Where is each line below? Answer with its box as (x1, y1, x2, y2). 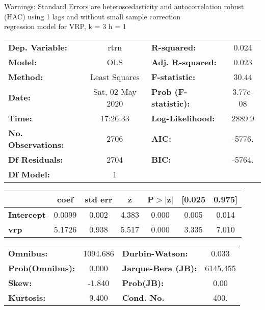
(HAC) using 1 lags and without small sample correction (4, 11, 181, 21)
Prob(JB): (122, 276, 164, 289)
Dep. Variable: (8, 41, 67, 53)
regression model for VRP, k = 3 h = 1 (4, 21, 126, 32)
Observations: (8, 138, 64, 150)
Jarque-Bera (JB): (122, 262, 197, 274)
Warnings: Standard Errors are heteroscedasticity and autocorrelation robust (4, 1, 244, 11)
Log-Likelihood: (151, 112, 215, 124)
